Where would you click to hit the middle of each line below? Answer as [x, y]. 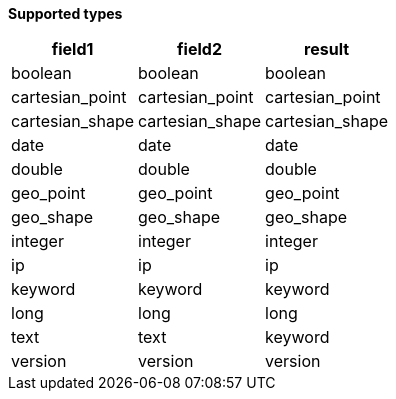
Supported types [65, 13]
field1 [72, 49]
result [327, 49]
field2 [199, 49]
